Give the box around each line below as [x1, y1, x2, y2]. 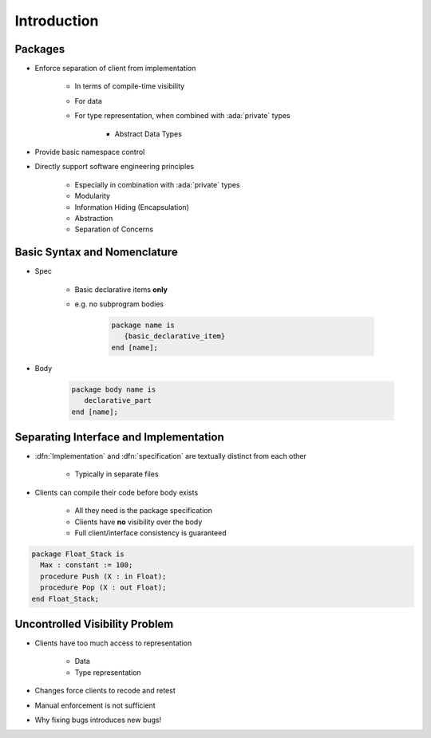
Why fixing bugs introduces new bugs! [34, 715, 162, 725]
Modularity [74, 191, 111, 201]
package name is [111, 321, 176, 330]
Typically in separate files [74, 469, 159, 479]
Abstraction [74, 213, 113, 223]
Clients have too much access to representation [34, 638, 192, 648]
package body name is [71, 385, 156, 394]
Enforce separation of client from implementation [34, 64, 196, 73]
